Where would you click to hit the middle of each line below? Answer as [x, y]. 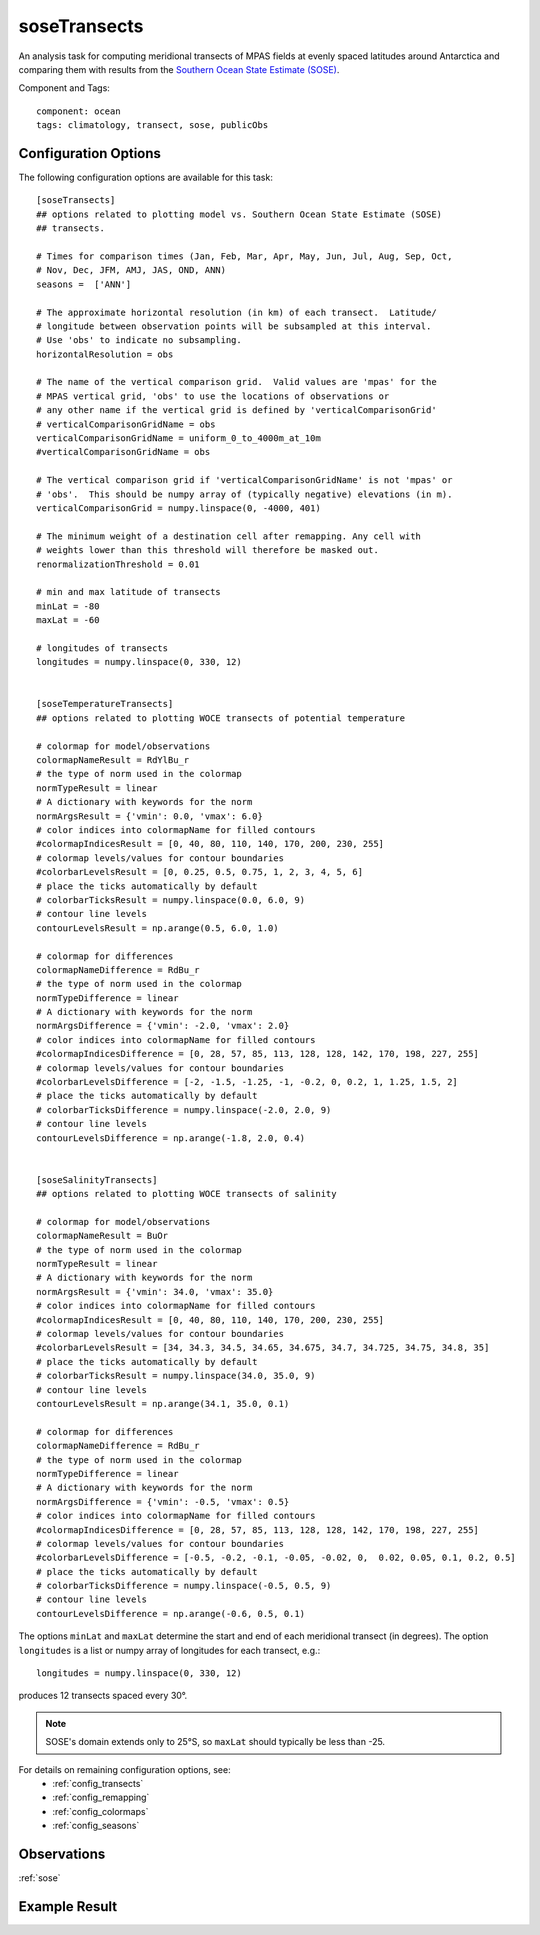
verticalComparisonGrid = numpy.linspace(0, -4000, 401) [179, 508]
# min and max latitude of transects [129, 592]
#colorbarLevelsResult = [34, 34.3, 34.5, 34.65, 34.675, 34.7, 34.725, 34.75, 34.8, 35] [263, 1348]
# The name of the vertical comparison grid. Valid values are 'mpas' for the [236, 382]
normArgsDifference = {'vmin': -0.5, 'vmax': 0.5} [163, 1501]
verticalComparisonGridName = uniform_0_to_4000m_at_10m [179, 438]
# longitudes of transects [102, 648]
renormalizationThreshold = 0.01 [118, 564]
